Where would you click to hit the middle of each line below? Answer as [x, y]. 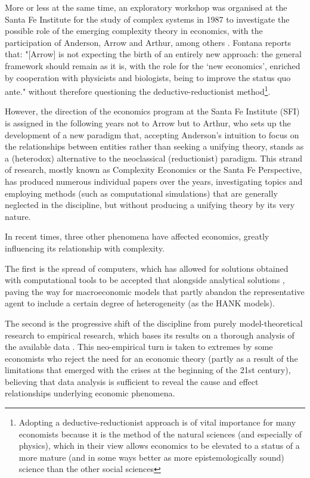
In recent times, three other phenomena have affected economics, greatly [137, 236]
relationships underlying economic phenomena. [90, 393]
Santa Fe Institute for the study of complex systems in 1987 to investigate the [147, 19]
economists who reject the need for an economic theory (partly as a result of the [151, 358]
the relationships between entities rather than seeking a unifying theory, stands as [154, 146]
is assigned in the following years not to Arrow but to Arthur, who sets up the [148, 123]
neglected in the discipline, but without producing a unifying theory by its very [150, 205]
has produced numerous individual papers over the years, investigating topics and [154, 181]
